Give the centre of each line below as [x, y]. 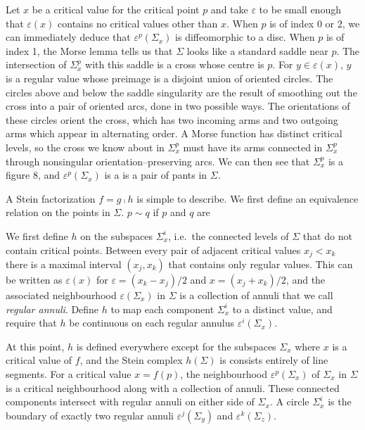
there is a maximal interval [64, 264]
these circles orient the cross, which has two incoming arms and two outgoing [172, 119]
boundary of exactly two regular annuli [90, 415]
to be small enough [300, 9]
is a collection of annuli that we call [256, 295]
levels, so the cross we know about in [85, 147]
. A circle [289, 401]
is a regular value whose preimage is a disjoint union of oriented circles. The [169, 78]
